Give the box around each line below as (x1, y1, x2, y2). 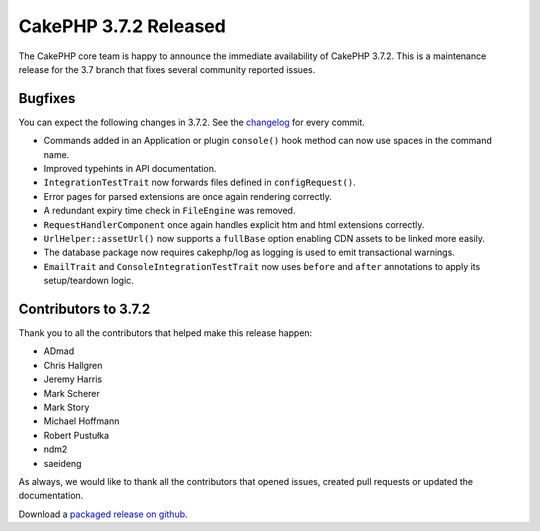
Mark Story (43, 401, 90, 413)
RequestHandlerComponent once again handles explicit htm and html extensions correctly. (43, 218, 425, 230)
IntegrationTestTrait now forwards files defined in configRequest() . (43, 176, 356, 189)
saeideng (43, 457, 82, 469)
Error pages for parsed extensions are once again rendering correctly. (43, 190, 332, 202)
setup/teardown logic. (43, 275, 134, 287)
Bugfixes (18, 90, 76, 107)
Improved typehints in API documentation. (43, 163, 217, 175)
